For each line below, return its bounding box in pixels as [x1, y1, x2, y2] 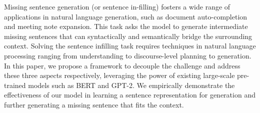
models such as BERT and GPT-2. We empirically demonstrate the [28, 79, 235, 90]
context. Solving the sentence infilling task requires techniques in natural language [4, 40, 256, 51]
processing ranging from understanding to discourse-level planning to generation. [4, 50, 251, 60]
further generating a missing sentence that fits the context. [4, 99, 184, 109]
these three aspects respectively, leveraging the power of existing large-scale [4, 70, 235, 80]
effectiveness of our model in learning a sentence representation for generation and [4, 89, 255, 100]
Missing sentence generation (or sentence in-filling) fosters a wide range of [4, 1, 230, 11]
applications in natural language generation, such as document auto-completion [4, 11, 247, 21]
